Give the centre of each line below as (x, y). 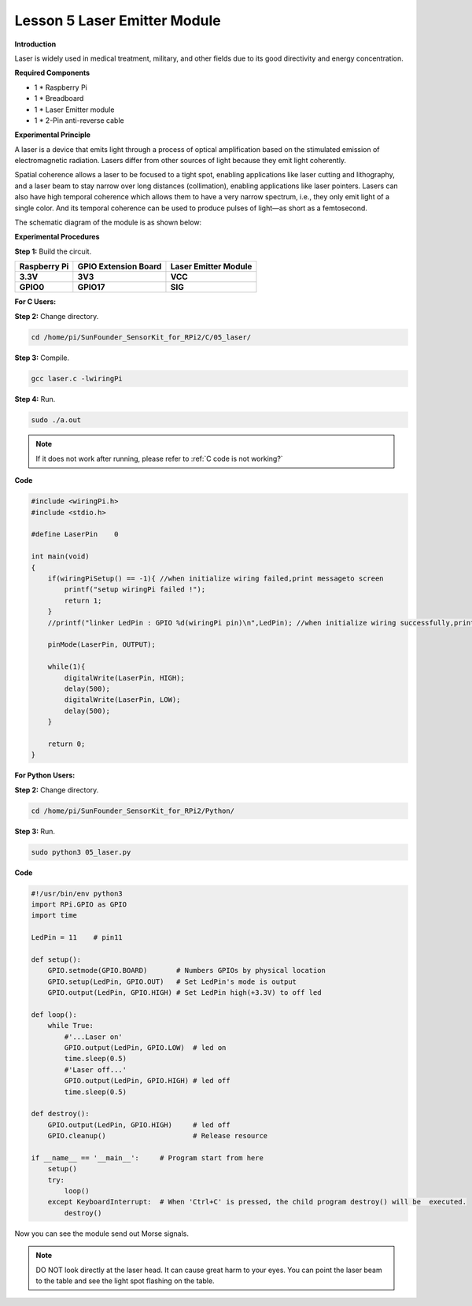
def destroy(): (60, 1114)
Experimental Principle (52, 135)
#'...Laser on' (94, 1037)
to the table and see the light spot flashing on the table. (125, 1281)
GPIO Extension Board (120, 266)
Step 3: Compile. (42, 358)
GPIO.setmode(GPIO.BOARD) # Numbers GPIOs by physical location (187, 970)
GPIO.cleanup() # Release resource (158, 1136)
